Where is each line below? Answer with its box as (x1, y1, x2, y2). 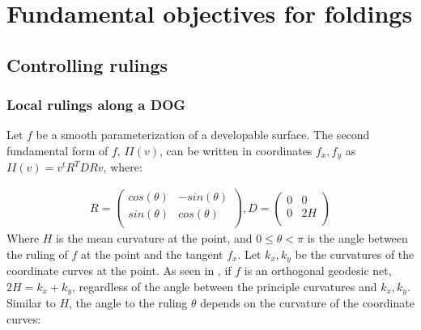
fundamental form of (6, 142, 108, 159)
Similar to (6, 294, 56, 311)
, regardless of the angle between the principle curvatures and (72, 277, 377, 294)
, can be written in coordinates (159, 142, 313, 159)
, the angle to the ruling (69, 294, 188, 311)
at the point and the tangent (81, 245, 223, 262)
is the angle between (307, 230, 408, 247)
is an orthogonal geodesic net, (244, 262, 392, 279)
